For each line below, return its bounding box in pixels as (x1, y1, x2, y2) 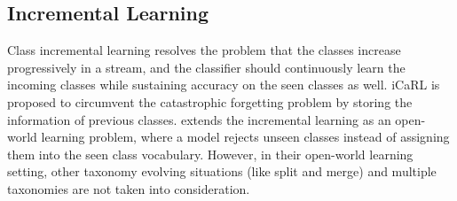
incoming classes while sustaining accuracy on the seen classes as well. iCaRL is (7, 75, 440, 94)
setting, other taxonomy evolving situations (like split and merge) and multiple (7, 162, 437, 181)
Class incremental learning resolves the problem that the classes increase (7, 41, 401, 59)
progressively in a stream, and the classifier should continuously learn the (7, 58, 406, 76)
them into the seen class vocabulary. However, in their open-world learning (7, 144, 414, 163)
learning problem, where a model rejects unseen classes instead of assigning (41, 128, 450, 146)
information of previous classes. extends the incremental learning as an (7, 110, 391, 128)
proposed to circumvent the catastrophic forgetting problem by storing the (7, 92, 413, 111)
